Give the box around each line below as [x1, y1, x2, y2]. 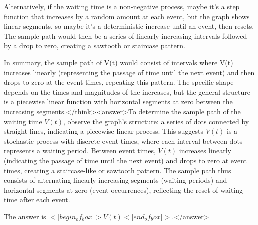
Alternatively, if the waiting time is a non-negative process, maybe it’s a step [4, 1, 240, 11]
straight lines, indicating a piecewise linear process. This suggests [4, 126, 203, 136]
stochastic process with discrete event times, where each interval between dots [4, 135, 243, 146]
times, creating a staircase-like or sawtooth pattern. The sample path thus [4, 165, 231, 175]
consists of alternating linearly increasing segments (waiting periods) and [4, 175, 227, 185]
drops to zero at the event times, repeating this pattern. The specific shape [4, 77, 234, 87]
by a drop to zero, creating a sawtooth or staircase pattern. [4, 40, 185, 51]
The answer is [4, 211, 46, 221]
